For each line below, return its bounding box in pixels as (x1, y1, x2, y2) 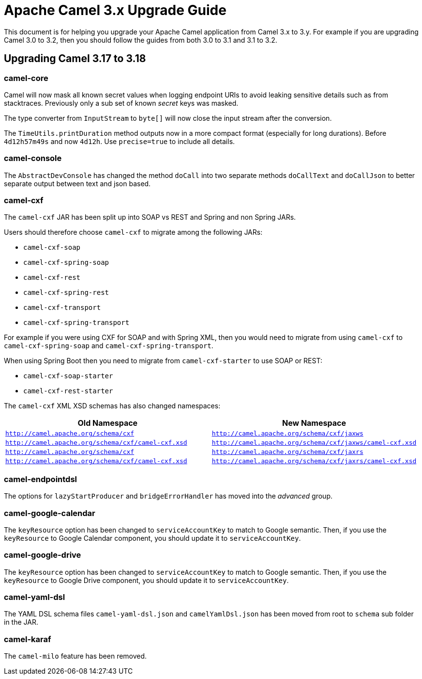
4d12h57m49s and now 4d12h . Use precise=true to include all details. (4, 137, 235, 145)
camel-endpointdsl (4, 474, 77, 484)
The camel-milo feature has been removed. (4, 652, 147, 661)
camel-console (4, 153, 62, 163)
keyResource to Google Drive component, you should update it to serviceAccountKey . (4, 576, 289, 584)
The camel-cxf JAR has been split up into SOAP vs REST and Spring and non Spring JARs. (4, 213, 296, 222)
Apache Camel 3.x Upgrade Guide (4, 2, 226, 18)
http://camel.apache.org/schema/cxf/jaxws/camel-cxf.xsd (211, 439, 417, 447)
